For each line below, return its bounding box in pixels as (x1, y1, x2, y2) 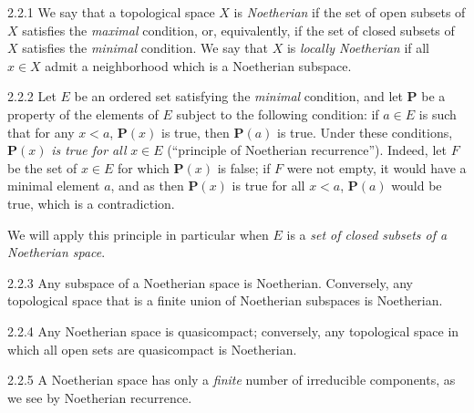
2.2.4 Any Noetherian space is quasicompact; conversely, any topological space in (7, 321, 459, 340)
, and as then (110, 176, 184, 195)
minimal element (7, 176, 100, 195)
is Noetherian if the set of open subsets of (233, 3, 466, 21)
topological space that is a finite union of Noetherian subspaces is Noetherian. (7, 291, 443, 310)
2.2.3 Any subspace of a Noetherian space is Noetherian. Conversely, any (7, 273, 414, 292)
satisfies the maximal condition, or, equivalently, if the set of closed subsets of (22, 20, 455, 39)
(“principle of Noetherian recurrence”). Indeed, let (167, 140, 447, 160)
